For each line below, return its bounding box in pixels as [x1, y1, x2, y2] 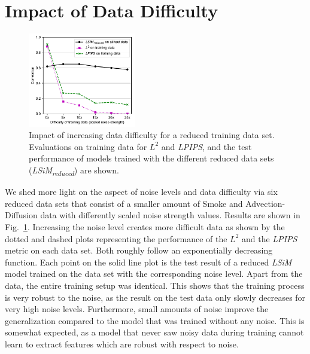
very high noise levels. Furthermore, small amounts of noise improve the [5, 303, 269, 315]
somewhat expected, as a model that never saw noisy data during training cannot [5, 326, 304, 338]
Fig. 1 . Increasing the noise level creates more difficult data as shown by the [5, 220, 285, 233]
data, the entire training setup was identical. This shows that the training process [5, 279, 305, 291]
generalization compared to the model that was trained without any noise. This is [5, 314, 305, 326]
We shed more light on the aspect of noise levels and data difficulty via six [5, 185, 278, 198]
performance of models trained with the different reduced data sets [29, 152, 274, 164]
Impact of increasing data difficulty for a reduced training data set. [29, 129, 275, 141]
